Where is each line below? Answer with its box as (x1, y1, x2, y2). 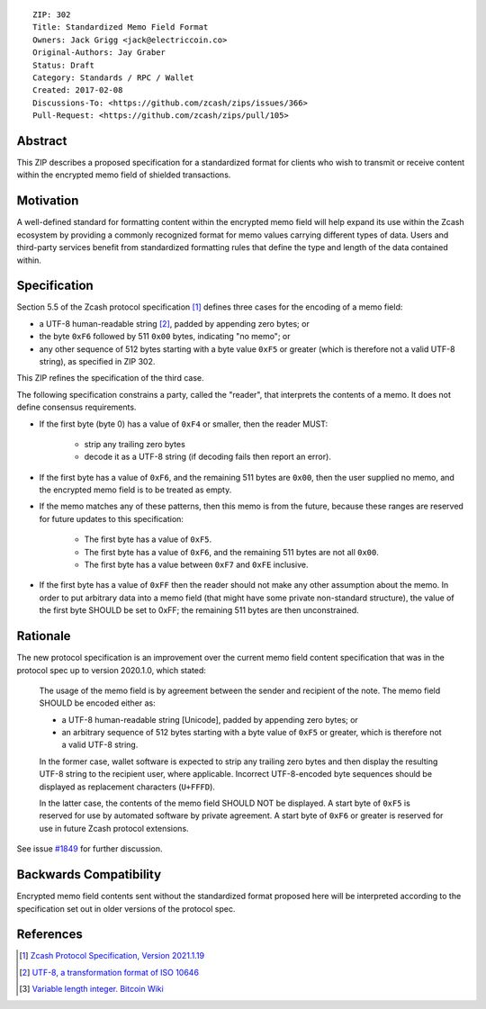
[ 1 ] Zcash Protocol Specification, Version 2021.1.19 (19, 950, 205, 961)
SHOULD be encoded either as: (39, 698, 157, 708)
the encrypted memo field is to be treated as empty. (39, 484, 232, 495)
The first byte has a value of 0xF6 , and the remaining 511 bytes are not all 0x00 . (84, 546, 380, 557)
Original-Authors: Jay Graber (32, 48, 166, 58)
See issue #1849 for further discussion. (16, 843, 163, 854)
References (16, 927, 83, 942)
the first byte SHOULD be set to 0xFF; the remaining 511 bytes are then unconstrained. (39, 605, 359, 616)
